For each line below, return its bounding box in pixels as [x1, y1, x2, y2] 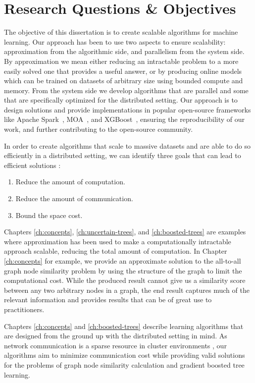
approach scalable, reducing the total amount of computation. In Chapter [4, 246, 227, 256]
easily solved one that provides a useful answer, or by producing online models [4, 65, 242, 76]
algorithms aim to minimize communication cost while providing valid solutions [4, 350, 245, 360]
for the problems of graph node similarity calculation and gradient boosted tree [4, 359, 245, 370]
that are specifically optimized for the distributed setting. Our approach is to [4, 95, 238, 105]
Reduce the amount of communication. [15, 193, 133, 204]
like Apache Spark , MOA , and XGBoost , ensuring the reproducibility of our [4, 114, 245, 124]
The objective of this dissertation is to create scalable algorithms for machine [4, 27, 238, 37]
